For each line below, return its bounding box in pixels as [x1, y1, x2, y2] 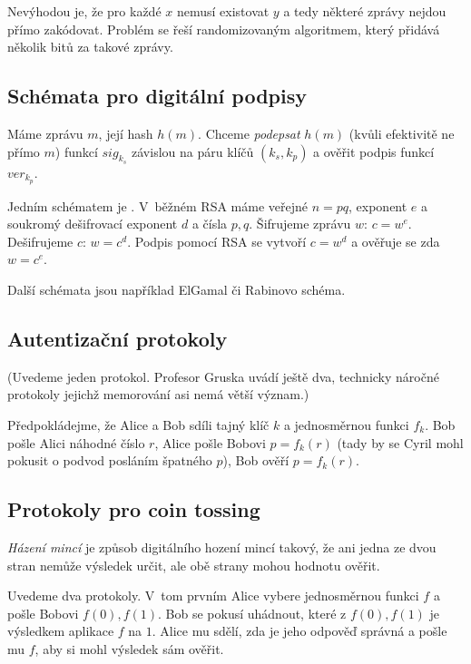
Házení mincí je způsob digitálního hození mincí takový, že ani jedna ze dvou [7, 537, 437, 556]
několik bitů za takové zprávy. [7, 37, 173, 56]
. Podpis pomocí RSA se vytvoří [127, 231, 307, 250]
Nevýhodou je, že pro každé [7, 2, 162, 20]
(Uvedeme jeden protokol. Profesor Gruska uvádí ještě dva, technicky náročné [7, 366, 439, 386]
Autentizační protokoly [7, 325, 228, 352]
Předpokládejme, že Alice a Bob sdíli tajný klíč [7, 415, 270, 434]
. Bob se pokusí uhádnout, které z [158, 603, 347, 622]
